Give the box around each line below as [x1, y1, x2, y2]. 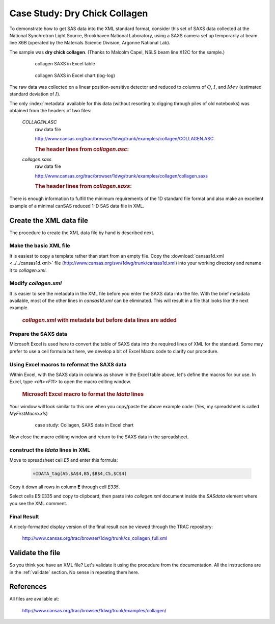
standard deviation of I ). [9, 91, 61, 97]
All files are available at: [9, 596, 60, 602]
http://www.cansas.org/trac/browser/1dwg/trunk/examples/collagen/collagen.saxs [35, 172, 208, 179]
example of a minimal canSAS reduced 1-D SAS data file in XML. [9, 203, 145, 209]
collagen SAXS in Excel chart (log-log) [35, 72, 116, 79]
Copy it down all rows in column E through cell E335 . [9, 484, 120, 490]
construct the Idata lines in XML [9, 446, 91, 454]
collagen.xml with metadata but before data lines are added [22, 316, 177, 323]
